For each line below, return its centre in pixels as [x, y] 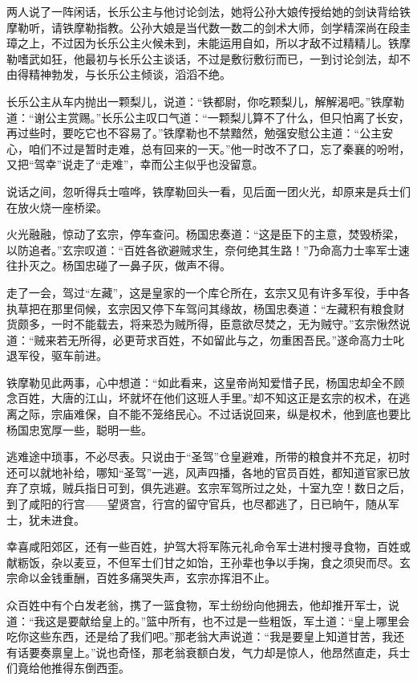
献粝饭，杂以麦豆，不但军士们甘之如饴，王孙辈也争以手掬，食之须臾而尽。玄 [208, 562]
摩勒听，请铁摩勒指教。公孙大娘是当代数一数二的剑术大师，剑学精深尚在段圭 [208, 27]
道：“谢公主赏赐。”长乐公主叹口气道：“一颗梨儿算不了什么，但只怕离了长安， [208, 117]
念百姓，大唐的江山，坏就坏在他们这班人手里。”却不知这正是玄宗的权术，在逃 [208, 398]
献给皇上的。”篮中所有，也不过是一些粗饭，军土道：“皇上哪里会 [244, 620]
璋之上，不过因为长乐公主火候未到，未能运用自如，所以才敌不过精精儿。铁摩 [208, 43]
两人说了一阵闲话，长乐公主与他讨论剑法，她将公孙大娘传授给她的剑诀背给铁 [208, 11]
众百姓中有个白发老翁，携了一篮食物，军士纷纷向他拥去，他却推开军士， [197, 605]
